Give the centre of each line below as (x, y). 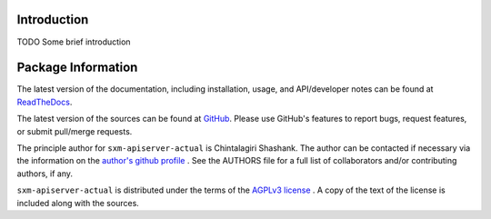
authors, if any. (45, 174)
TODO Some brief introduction (74, 42)
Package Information (77, 68)
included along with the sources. (78, 203)
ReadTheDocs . (45, 102)
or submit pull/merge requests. (75, 131)
